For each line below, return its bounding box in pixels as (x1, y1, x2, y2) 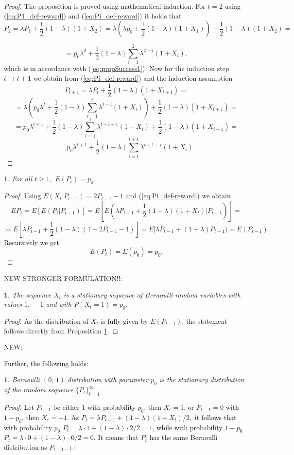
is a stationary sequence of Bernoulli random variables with (64, 289, 241, 299)
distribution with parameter (67, 374, 149, 385)
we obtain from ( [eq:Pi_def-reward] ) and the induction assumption (33, 72, 233, 83)
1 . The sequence (4, 289, 52, 299)
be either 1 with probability (53, 402, 136, 412)
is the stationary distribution (159, 374, 244, 385)
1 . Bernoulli (4, 374, 40, 385)
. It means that (93, 432, 139, 442)
